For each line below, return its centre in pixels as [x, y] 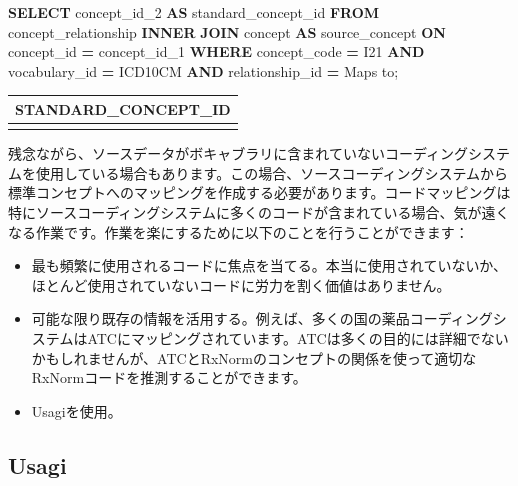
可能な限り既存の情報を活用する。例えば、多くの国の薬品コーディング [262, 318]
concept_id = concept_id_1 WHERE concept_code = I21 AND [216, 51]
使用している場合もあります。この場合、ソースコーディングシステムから [272, 172]
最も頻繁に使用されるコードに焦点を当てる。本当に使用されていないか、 [269, 265]
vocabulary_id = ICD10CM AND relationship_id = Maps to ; [203, 70]
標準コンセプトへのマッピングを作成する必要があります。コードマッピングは [259, 192]
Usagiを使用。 [76, 410]
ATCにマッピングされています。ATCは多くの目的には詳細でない [298, 337]
